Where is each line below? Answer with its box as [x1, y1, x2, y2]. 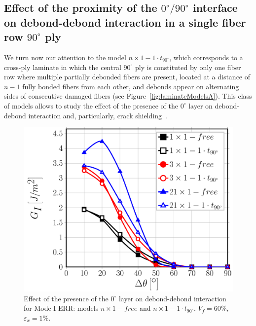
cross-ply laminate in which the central [4, 62, 121, 72]
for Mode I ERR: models [24, 303, 99, 313]
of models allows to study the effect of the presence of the [4, 100, 179, 110]
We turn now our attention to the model [4, 52, 126, 62]
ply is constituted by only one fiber [135, 62, 241, 72]
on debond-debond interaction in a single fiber [4, 14, 246, 30]
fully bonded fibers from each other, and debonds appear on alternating [22, 81, 239, 91]
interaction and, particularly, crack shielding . [28, 110, 167, 120]
